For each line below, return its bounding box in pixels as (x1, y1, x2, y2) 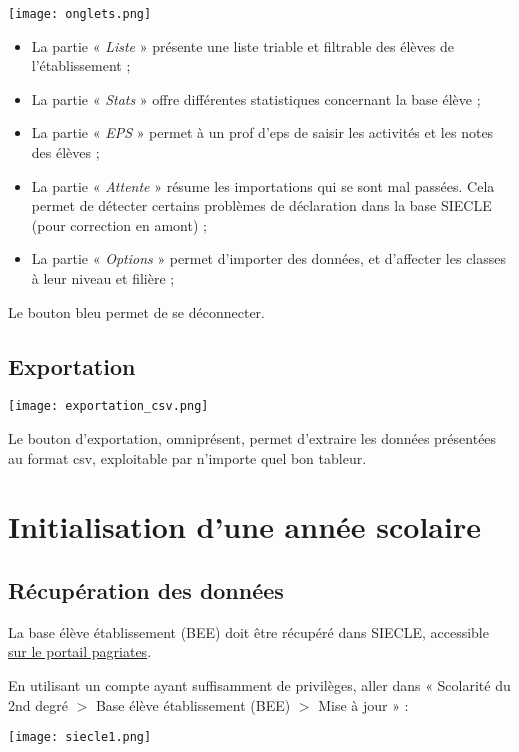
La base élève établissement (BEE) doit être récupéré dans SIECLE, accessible (8, 621, 489, 642)
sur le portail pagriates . (8, 641, 152, 662)
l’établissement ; (31, 55, 131, 76)
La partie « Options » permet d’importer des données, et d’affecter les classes (31, 248, 507, 269)
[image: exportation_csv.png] (8, 399, 209, 414)
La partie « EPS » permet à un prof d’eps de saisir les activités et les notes (31, 122, 494, 143)
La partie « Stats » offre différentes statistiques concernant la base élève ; (31, 88, 481, 109)
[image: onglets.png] (8, 7, 152, 21)
